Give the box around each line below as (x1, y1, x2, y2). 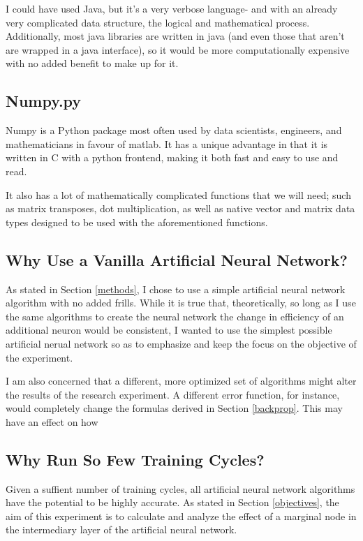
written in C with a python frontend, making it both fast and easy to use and (6, 150, 339, 165)
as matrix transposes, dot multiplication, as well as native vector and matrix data (6, 201, 355, 216)
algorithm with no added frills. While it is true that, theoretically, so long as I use (6, 295, 356, 310)
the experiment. (6, 350, 73, 364)
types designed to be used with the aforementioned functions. (6, 214, 268, 229)
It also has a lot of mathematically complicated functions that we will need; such (6, 187, 351, 202)
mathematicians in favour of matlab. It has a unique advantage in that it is (6, 136, 328, 151)
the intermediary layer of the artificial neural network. (6, 522, 237, 537)
